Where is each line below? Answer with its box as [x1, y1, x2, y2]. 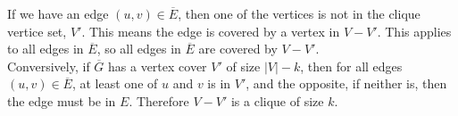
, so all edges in [96, 39, 181, 58]
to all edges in [7, 39, 84, 58]
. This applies [377, 21, 452, 40]
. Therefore [129, 91, 189, 110]
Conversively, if [7, 56, 90, 75]
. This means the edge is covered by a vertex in [81, 21, 340, 40]
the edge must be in [7, 91, 116, 110]
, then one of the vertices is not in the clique [178, 4, 421, 22]
